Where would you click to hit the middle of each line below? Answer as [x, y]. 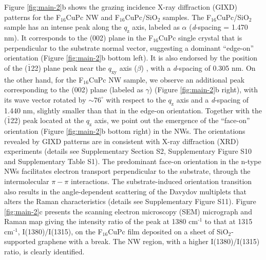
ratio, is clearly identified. [44, 252]
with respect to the [136, 99]
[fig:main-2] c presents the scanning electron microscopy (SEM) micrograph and [128, 211]
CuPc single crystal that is [200, 37]
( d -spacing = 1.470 [218, 27]
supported [20, 241]
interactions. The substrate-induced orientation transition [161, 181]
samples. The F [187, 17]
